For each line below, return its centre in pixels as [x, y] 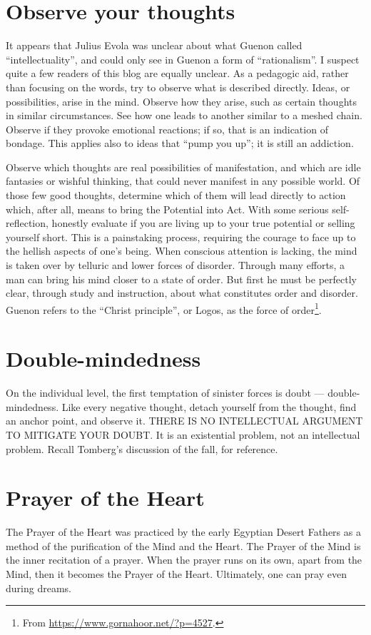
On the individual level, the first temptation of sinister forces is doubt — [165, 393]
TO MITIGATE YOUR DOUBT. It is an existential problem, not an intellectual [183, 434]
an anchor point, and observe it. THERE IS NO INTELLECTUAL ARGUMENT [184, 421]
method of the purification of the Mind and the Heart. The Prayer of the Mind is [183, 545]
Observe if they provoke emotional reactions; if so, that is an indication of [167, 129]
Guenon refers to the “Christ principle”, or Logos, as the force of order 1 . [164, 308]
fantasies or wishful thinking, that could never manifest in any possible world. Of [183, 181]
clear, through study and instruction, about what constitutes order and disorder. [182, 293]
